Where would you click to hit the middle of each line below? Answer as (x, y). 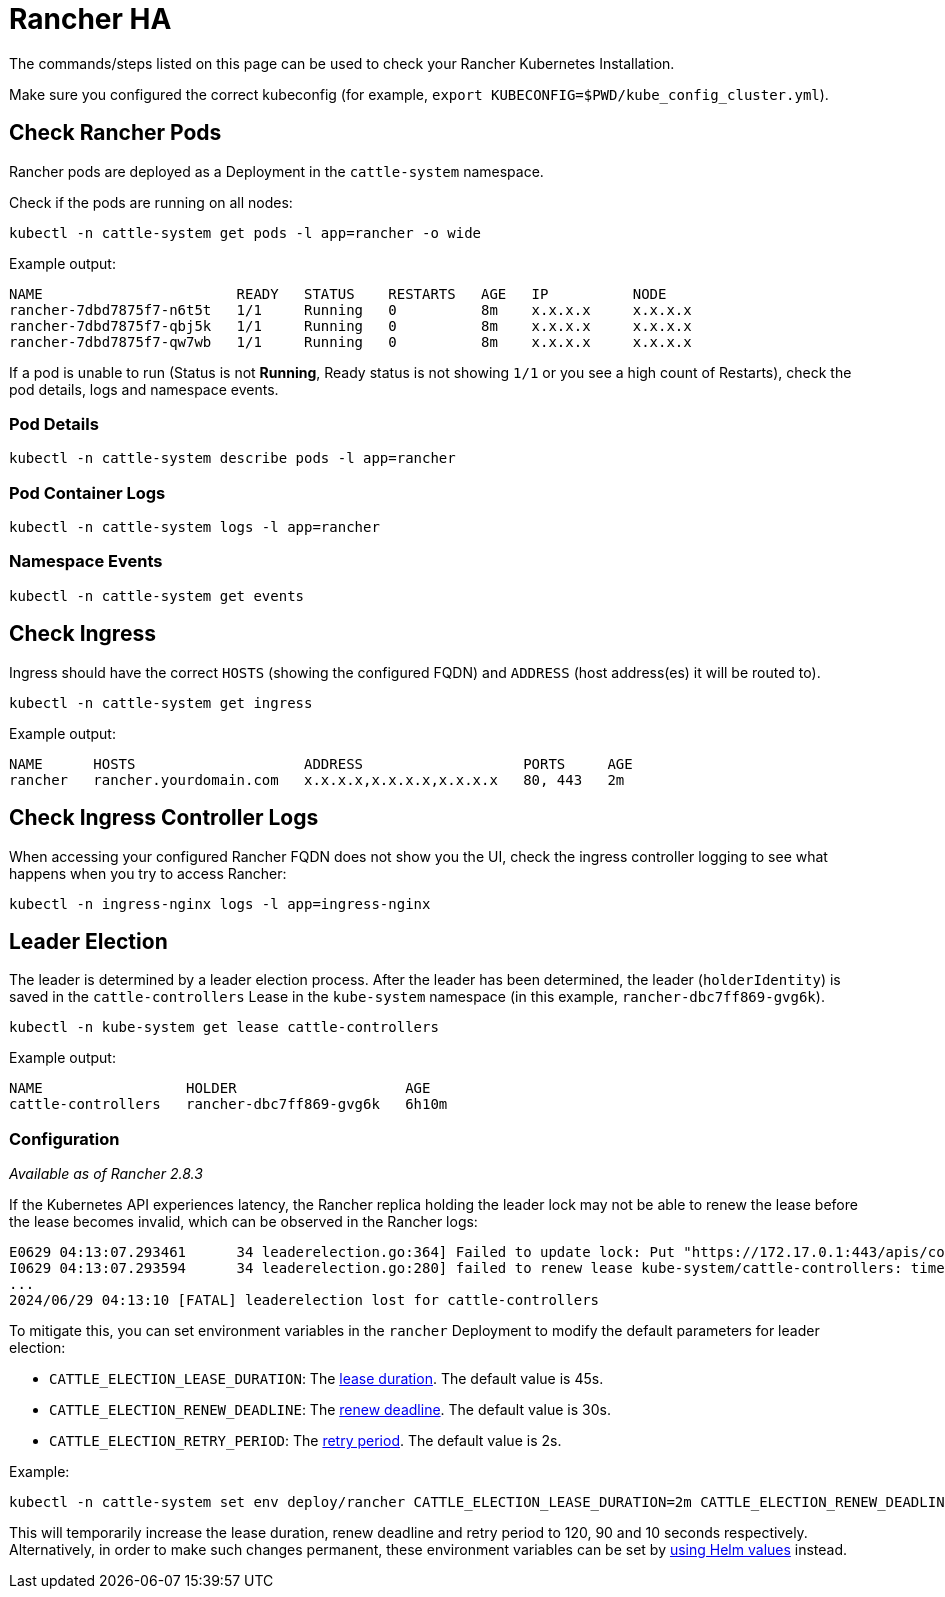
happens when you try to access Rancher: (148, 873)
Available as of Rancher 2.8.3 (106, 1174)
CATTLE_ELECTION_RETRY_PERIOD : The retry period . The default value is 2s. (305, 1441)
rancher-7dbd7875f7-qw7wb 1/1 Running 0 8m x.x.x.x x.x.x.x (350, 341)
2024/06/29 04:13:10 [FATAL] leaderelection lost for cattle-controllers (304, 1300)
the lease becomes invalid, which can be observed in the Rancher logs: (243, 1222)
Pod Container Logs (87, 492)
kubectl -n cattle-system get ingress (161, 702)
